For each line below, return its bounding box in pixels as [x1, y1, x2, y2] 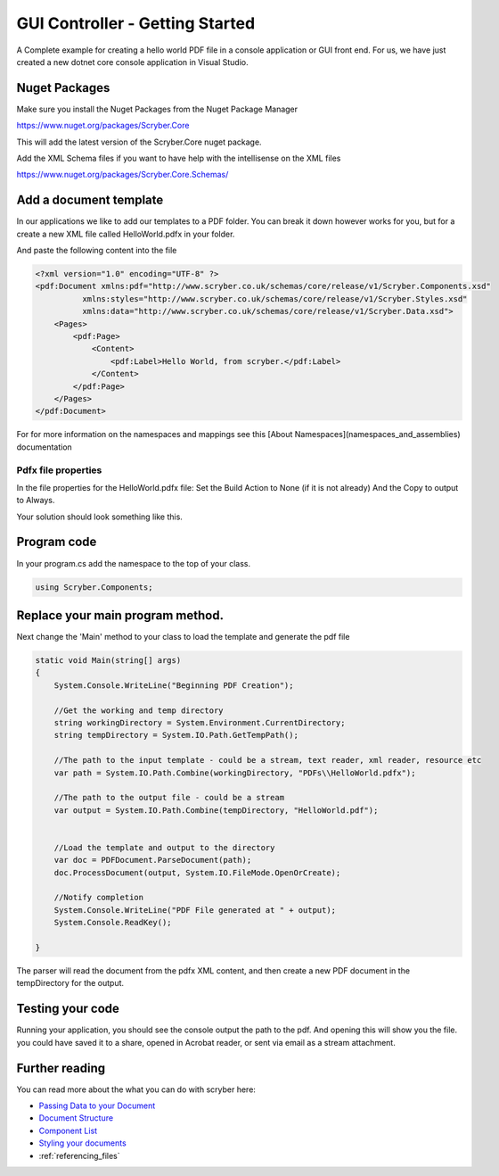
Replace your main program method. [16, 608, 225, 623]
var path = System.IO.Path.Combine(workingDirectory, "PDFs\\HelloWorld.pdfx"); [53, 767, 416, 778]
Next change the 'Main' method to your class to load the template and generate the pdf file [16, 632, 350, 642]
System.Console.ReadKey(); [53, 917, 173, 928]
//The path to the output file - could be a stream [53, 792, 285, 803]
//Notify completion [53, 892, 144, 903]
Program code [16, 534, 97, 550]
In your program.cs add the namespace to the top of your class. [16, 558, 251, 568]
